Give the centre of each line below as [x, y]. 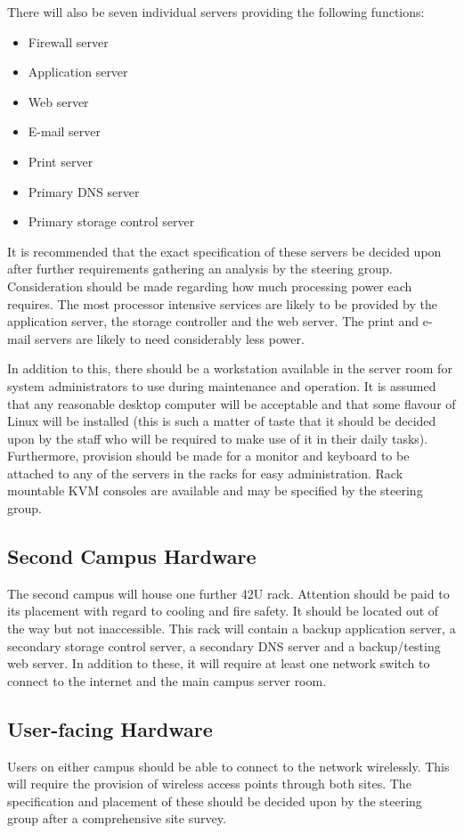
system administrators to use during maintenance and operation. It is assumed [222, 385]
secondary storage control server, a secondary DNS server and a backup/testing [224, 645]
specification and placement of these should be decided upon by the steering [215, 800]
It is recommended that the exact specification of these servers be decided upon [224, 251]
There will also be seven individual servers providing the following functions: [216, 12]
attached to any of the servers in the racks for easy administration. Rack [205, 473]
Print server [61, 161]
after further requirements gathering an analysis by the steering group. [200, 269]
